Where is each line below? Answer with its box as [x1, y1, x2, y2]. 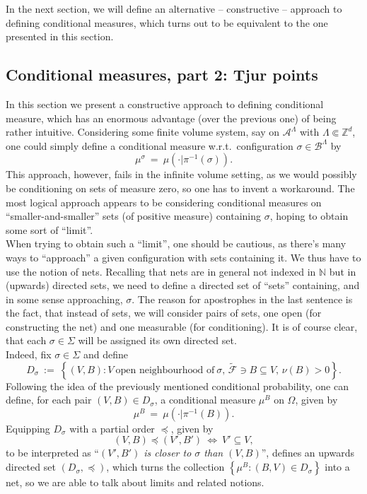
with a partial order [69, 421, 155, 435]
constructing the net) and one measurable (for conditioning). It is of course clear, [6, 319, 358, 334]
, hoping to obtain [269, 208, 349, 223]
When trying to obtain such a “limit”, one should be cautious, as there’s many [6, 236, 346, 251]
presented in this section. [6, 29, 114, 44]
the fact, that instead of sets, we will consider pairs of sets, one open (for [6, 305, 322, 320]
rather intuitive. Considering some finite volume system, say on [6, 124, 280, 139]
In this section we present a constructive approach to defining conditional [6, 96, 324, 111]
